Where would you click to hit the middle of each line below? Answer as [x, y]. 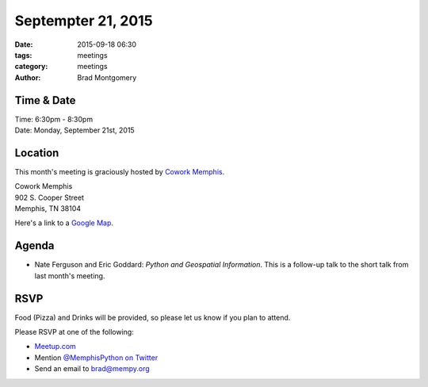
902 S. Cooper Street [50, 197]
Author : [28, 77]
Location [37, 153]
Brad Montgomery [107, 77]
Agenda [34, 246]
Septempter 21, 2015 [84, 21]
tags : [23, 55]
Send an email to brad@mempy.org [92, 369]
